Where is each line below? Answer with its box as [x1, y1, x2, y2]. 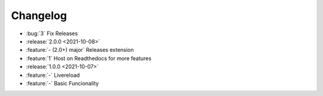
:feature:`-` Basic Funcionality [26, 79, 99, 86]
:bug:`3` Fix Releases [26, 30, 78, 37]
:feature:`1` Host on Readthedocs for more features [26, 54, 152, 62]
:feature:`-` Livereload [26, 72, 80, 79]
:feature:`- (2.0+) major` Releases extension [26, 47, 134, 54]
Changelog [11, 9, 67, 22]
